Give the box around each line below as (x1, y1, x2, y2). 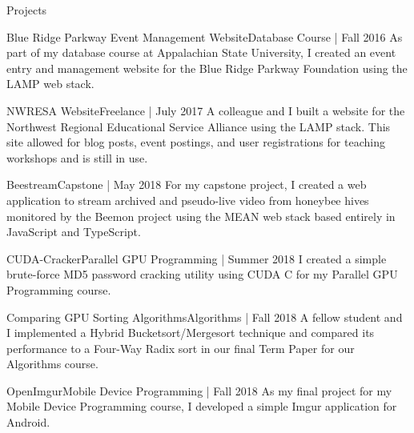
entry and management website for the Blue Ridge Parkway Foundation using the (6, 59, 408, 76)
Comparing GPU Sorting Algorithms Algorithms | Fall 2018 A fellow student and (6, 308, 403, 325)
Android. (6, 414, 50, 431)
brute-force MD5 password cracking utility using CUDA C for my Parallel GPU (6, 266, 398, 283)
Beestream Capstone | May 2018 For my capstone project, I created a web (6, 176, 367, 193)
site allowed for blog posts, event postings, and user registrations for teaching (6, 134, 385, 150)
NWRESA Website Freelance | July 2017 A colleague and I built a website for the (6, 102, 405, 118)
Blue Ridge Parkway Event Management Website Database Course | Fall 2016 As (6, 28, 403, 45)
